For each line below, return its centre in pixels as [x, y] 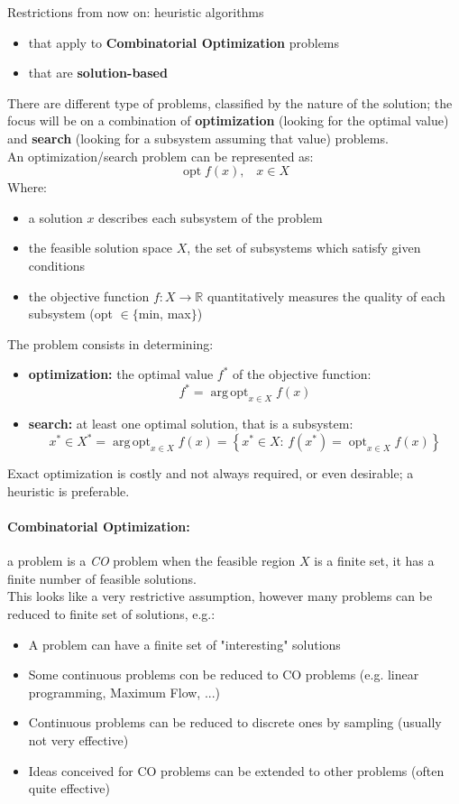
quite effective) [69, 788]
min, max [165, 314]
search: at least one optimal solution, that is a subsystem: [191, 424]
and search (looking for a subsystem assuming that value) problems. [198, 138]
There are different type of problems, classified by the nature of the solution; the [230, 102]
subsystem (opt [70, 314]
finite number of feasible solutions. [102, 578]
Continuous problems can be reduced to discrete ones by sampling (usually [235, 722]
